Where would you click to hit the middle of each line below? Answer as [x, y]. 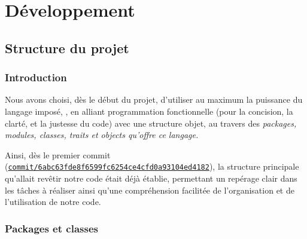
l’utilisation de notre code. [53, 202]
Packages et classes [51, 228]
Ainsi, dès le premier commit [58, 154]
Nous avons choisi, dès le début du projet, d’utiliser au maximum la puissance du [154, 99]
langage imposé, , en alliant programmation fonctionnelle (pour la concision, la [149, 111]
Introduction [36, 77]
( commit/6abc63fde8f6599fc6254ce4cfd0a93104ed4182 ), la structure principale [152, 166]
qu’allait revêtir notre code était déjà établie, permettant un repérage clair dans [151, 178]
